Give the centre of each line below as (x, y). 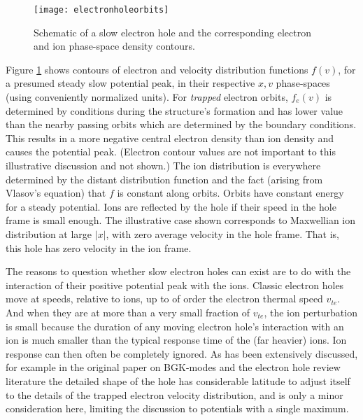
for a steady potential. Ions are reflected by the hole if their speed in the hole (171, 206)
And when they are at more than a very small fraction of (128, 312)
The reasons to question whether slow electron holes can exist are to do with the (178, 271)
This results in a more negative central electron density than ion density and (170, 138)
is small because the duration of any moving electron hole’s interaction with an (175, 326)
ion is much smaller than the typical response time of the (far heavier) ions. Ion (176, 340)
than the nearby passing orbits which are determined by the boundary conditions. (181, 124)
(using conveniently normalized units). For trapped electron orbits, (147, 97)
